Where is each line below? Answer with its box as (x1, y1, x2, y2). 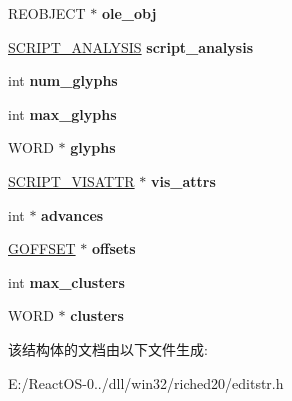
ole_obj (101, 3, 157, 23)
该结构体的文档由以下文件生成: (8, 338, 208, 359)
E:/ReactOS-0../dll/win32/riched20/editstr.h (8, 372, 284, 393)
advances (41, 204, 104, 225)
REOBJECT (8, 3, 86, 23)
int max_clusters (8, 271, 125, 292)
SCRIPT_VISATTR (8, 170, 135, 191)
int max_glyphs (8, 103, 117, 124)
